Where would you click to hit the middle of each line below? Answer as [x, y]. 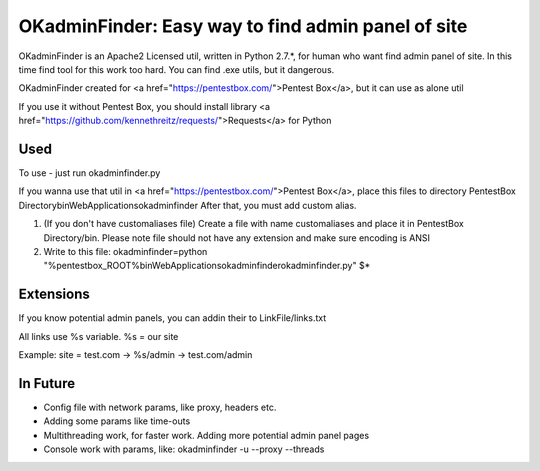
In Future [46, 383]
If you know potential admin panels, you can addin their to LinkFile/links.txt [172, 318]
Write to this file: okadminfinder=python [125, 251]
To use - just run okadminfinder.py [89, 173]
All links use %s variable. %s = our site [98, 336]
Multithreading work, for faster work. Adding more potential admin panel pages [206, 435]
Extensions [54, 294]
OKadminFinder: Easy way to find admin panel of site [243, 26]
